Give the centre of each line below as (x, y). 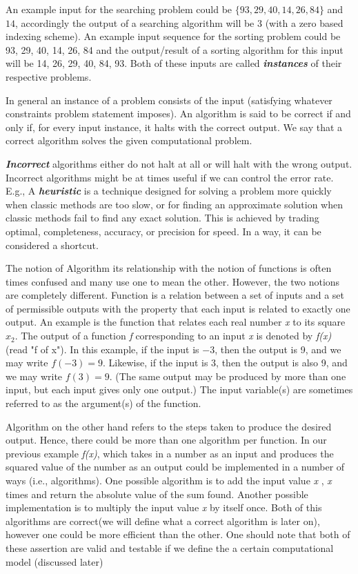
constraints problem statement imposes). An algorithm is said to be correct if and (178, 113)
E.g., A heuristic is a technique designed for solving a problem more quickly (169, 191)
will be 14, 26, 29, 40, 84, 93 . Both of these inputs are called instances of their (174, 63)
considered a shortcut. (52, 245)
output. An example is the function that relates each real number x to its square (176, 322)
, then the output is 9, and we (278, 349)
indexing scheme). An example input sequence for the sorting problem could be (173, 36)
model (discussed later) (54, 561)
